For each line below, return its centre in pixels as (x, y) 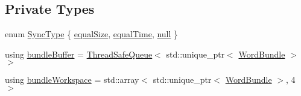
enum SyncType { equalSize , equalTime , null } (92, 34)
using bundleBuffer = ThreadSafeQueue (79, 54)
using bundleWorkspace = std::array (72, 79)
